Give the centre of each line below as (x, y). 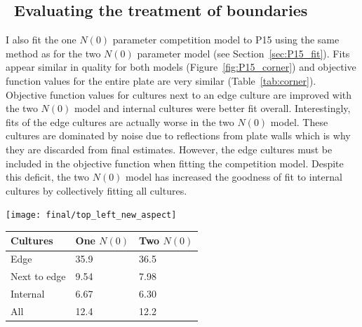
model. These (299, 121)
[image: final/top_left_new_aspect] (91, 215)
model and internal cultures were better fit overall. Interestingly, (212, 108)
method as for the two (53, 53)
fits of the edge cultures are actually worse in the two (120, 121)
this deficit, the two (48, 177)
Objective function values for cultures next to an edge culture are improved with (179, 94)
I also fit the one (41, 40)
